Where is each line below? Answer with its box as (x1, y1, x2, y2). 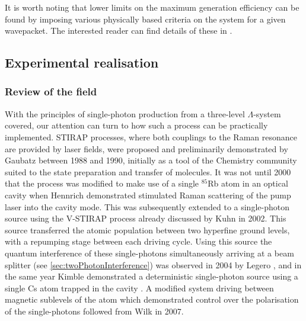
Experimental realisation (5, 53, 159, 72)
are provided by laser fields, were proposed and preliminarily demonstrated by (5, 142, 288, 155)
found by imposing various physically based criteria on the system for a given (5, 12, 286, 25)
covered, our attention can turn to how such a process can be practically (5, 119, 268, 131)
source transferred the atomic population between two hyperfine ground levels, (5, 223, 290, 236)
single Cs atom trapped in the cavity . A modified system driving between (5, 281, 274, 294)
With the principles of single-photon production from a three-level (5, 107, 245, 120)
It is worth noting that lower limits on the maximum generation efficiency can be (5, 1, 299, 13)
